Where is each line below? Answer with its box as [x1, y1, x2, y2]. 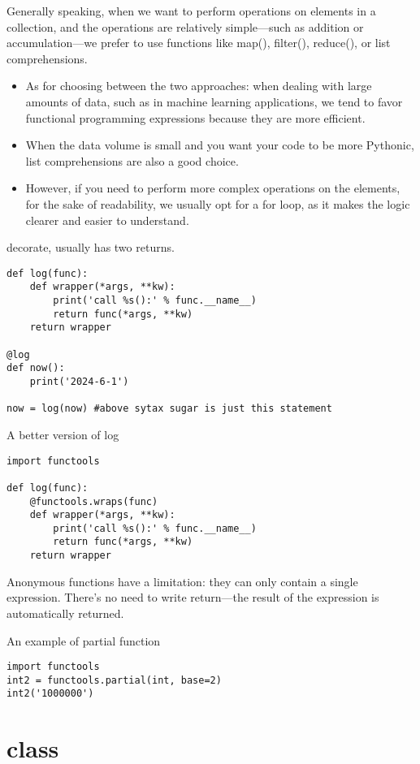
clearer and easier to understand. [25, 211, 189, 228]
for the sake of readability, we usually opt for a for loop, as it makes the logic [25, 195, 410, 212]
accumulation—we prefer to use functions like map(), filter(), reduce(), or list [6, 34, 391, 51]
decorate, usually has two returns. [6, 239, 175, 256]
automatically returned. [6, 604, 124, 621]
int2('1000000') [6, 688, 94, 700]
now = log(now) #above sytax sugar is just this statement [6, 403, 332, 415]
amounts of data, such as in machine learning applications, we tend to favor [25, 93, 403, 110]
